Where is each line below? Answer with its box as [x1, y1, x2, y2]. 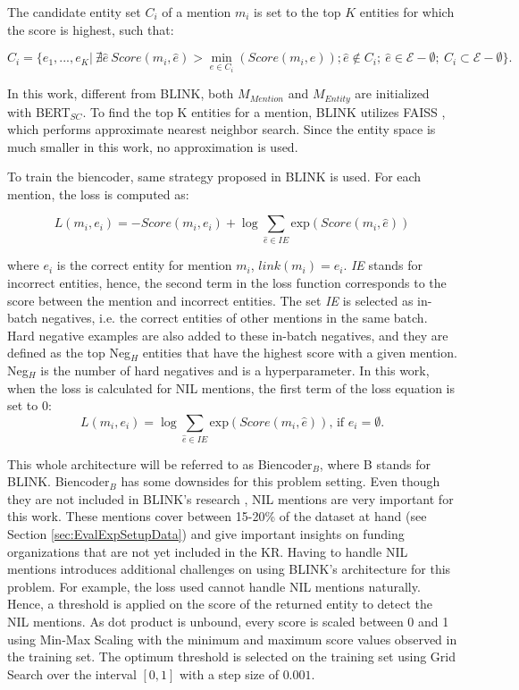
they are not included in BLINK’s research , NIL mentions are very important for [7, 489, 454, 508]
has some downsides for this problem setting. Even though [121, 472, 440, 491]
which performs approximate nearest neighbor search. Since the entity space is [7, 120, 436, 139]
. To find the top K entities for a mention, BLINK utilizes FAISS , [82, 102, 446, 121]
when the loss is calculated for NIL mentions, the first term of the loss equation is [7, 378, 455, 397]
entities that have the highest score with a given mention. [142, 343, 457, 362]
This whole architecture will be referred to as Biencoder [7, 454, 313, 473]
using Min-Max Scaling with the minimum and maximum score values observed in [7, 629, 457, 648]
